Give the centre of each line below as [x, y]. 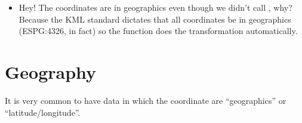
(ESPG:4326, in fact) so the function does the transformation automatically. [158, 31]
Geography [51, 71]
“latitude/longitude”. [43, 112]
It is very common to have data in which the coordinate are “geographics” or [146, 100]
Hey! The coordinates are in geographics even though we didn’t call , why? [155, 7]
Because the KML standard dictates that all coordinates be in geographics [155, 19]
